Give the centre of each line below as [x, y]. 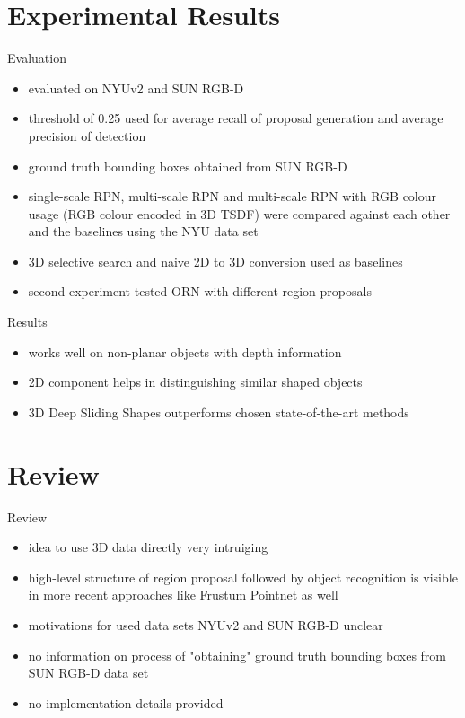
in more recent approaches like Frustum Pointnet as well [183, 595]
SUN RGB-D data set [88, 673]
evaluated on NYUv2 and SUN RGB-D [136, 88]
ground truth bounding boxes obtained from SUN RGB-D [188, 166]
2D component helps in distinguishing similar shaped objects [195, 382]
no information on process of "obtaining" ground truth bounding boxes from [237, 655]
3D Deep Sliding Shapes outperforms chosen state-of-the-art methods [219, 412]
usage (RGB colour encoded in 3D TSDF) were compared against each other [239, 213]
